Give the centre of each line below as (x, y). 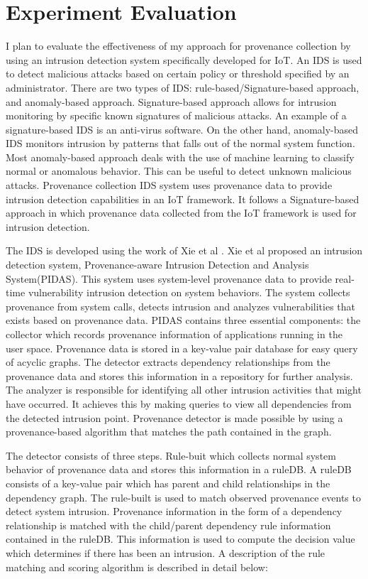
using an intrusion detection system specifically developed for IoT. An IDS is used (184, 59)
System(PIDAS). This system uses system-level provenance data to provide (169, 278)
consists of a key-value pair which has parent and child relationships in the (168, 483)
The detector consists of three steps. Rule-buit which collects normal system (171, 455)
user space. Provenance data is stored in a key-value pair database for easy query (182, 348)
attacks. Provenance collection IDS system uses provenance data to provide (169, 185)
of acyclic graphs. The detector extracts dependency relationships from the (168, 362)
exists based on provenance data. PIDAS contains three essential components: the (183, 320)
